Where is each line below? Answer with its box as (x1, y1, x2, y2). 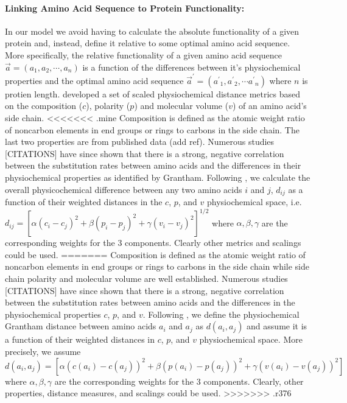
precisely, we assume (5, 345, 81, 357)
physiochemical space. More (199, 333, 303, 346)
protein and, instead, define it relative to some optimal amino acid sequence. (5, 37, 290, 49)
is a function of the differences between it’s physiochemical (82, 60, 301, 73)
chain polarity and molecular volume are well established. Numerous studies (5, 272, 288, 284)
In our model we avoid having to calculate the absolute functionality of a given (5, 24, 300, 37)
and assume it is (247, 320, 307, 332)
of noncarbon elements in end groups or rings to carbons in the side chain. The (5, 123, 300, 136)
